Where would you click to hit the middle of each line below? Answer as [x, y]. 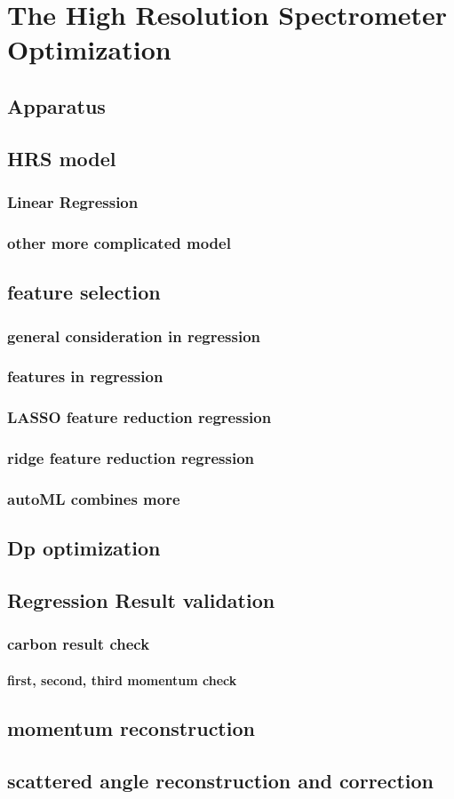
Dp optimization [84, 548]
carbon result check [79, 644]
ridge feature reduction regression [131, 458]
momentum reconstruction [131, 727]
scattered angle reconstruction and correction [220, 780]
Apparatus [56, 105]
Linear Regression [73, 202]
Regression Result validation [141, 599]
